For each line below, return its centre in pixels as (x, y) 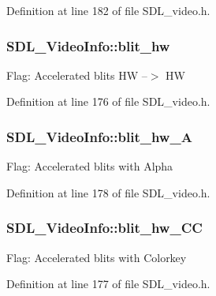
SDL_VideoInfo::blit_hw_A (99, 136)
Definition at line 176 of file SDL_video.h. (108, 101)
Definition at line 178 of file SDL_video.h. (108, 192)
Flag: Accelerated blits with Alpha (90, 166)
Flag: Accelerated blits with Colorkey (97, 257)
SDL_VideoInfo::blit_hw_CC (104, 228)
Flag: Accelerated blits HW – (77, 75)
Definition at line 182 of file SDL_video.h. (108, 10)
